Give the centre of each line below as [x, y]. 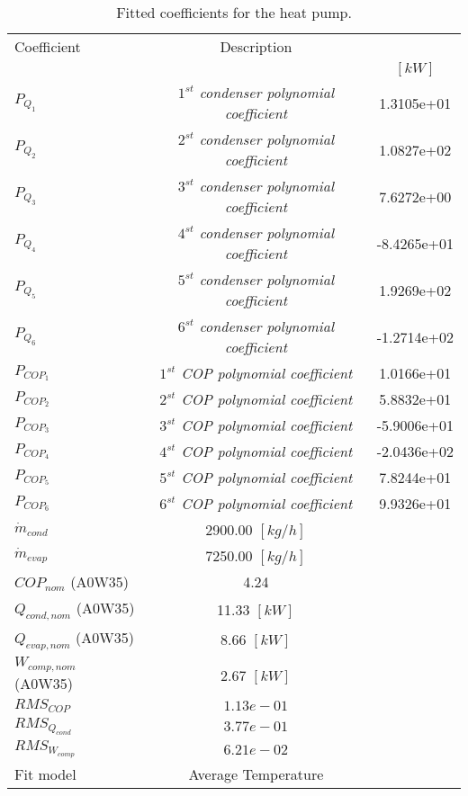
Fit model [45, 774]
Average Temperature [256, 774]
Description [256, 46]
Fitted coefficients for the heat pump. [234, 12]
